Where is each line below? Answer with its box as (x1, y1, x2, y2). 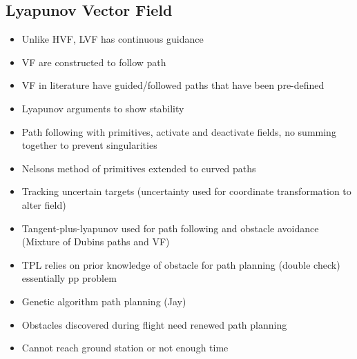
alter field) (21, 197, 66, 212)
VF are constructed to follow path (21, 54, 166, 69)
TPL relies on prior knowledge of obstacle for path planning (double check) (21, 257, 340, 271)
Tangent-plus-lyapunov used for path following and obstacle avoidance (21, 220, 319, 235)
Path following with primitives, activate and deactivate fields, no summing (21, 124, 336, 139)
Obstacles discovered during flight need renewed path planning (21, 317, 287, 331)
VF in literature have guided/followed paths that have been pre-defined (21, 78, 325, 92)
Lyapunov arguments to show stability (21, 101, 184, 115)
